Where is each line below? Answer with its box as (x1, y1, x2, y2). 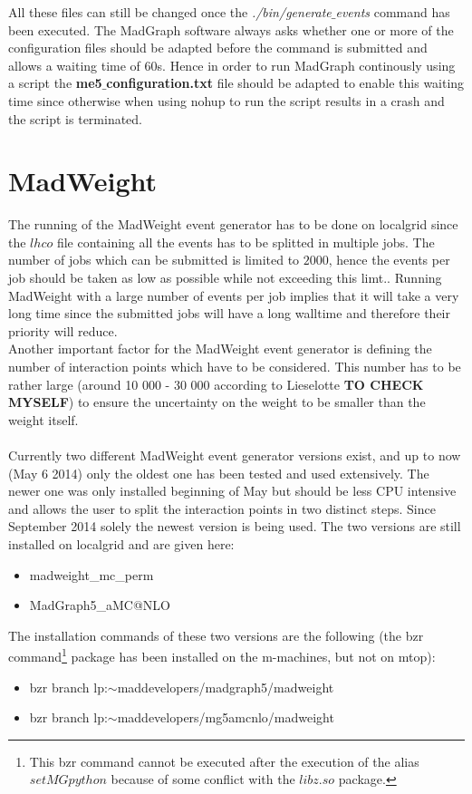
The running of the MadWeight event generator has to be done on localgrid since (8, 215, 458, 234)
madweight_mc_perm (29, 565, 154, 584)
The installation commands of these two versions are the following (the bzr (8, 625, 424, 644)
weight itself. (8, 410, 79, 429)
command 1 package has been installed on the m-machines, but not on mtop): (8, 644, 436, 665)
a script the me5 (8, 73, 102, 92)
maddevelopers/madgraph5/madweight (117, 677, 334, 696)
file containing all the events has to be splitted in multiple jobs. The (56, 232, 435, 251)
